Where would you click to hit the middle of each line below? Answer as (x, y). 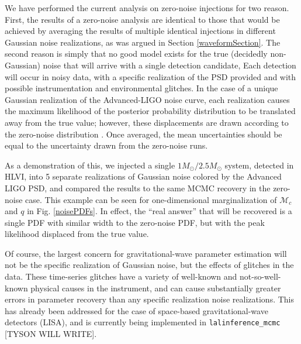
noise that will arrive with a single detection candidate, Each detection (169, 65)
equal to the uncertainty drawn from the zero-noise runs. (106, 145)
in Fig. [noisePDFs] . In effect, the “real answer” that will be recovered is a (160, 211)
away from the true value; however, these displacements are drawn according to (147, 122)
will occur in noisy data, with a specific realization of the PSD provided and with (150, 76)
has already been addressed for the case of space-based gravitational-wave (136, 310)
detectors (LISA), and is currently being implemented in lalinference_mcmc (143, 322)
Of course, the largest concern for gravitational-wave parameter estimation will (146, 253)
